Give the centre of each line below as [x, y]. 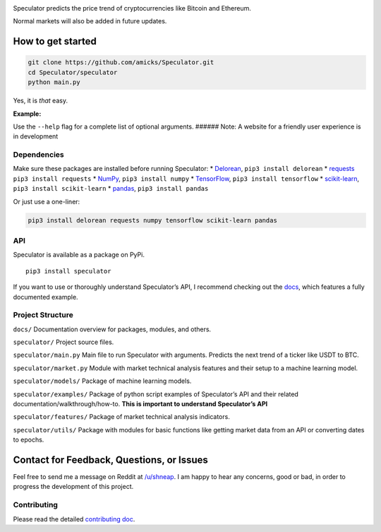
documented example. [46, 297]
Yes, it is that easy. [41, 101]
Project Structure [43, 315]
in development [36, 136]
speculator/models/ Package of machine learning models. [102, 381]
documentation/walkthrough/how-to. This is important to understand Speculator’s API [140, 404]
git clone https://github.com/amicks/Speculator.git [121, 63]
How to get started [55, 41]
